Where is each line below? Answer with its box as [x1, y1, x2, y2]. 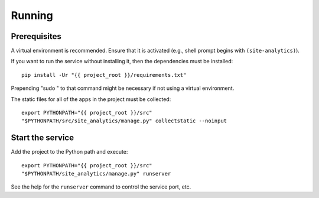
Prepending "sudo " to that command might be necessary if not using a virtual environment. [11, 85, 235, 92]
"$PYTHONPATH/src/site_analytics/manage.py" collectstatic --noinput [21, 118, 227, 124]
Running [11, 9, 53, 22]
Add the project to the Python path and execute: [11, 148, 128, 155]
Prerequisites [11, 31, 61, 41]
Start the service [11, 133, 74, 143]
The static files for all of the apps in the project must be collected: [11, 95, 171, 103]
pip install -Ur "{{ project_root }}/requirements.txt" [21, 72, 187, 78]
